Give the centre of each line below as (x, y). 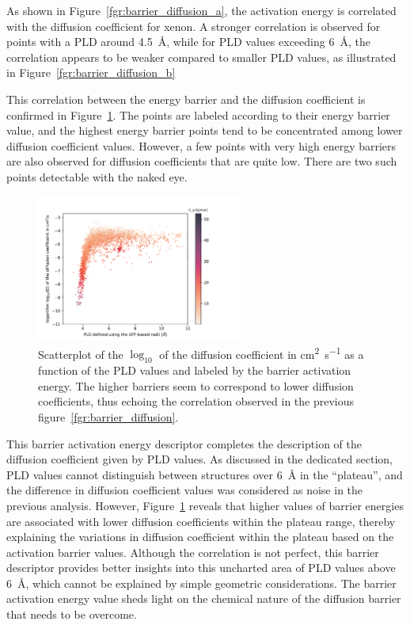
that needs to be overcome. (72, 614)
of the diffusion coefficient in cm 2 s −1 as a (262, 353)
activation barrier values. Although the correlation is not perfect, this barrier (193, 552)
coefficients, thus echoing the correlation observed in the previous (196, 401)
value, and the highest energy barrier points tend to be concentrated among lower (205, 130)
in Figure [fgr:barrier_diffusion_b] (91, 72)
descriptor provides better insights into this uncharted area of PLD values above (201, 568)
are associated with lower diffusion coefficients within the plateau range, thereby (201, 521)
